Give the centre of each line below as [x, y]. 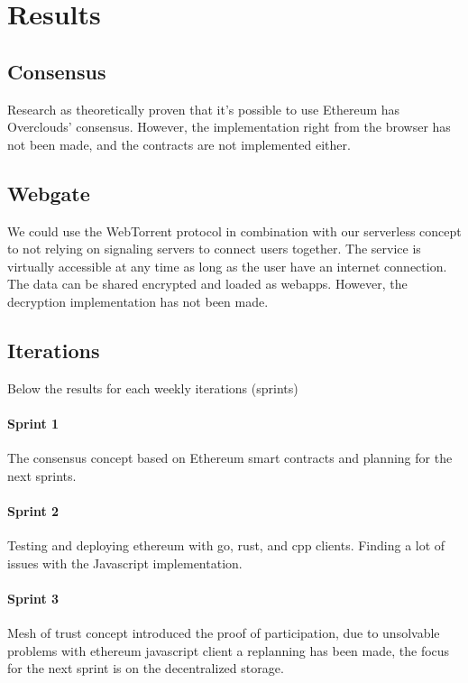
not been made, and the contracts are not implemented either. [179, 144]
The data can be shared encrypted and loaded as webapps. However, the [207, 284]
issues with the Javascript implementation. [125, 563]
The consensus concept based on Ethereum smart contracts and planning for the [230, 458]
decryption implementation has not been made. [138, 301]
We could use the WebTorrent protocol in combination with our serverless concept [234, 231]
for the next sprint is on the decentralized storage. [146, 668]
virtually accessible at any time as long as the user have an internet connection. [227, 266]
